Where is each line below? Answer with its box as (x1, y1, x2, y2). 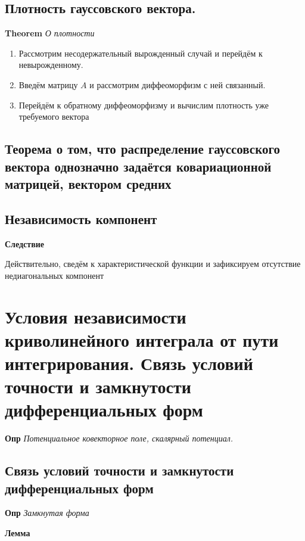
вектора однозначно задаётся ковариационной (5, 157, 272, 175)
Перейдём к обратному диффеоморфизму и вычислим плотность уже (18, 98, 269, 111)
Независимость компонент (5, 209, 157, 228)
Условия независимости (5, 304, 186, 328)
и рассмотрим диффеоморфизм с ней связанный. (89, 78, 266, 91)
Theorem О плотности (5, 27, 95, 39)
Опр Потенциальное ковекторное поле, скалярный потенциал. (5, 432, 234, 444)
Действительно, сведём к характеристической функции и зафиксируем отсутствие (5, 257, 301, 270)
